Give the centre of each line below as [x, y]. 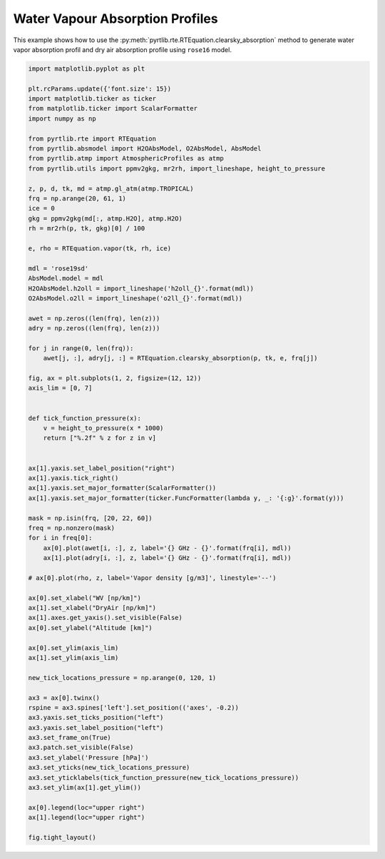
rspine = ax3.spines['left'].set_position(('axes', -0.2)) [133, 707]
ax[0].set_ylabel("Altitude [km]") [90, 627]
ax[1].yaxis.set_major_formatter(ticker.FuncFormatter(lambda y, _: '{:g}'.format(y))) [186, 498]
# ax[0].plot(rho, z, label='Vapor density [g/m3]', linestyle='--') [152, 578]
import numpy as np [62, 118]
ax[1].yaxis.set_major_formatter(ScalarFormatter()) [122, 488]
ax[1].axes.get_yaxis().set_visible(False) [106, 618]
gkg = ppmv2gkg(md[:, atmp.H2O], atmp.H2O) [106, 218]
